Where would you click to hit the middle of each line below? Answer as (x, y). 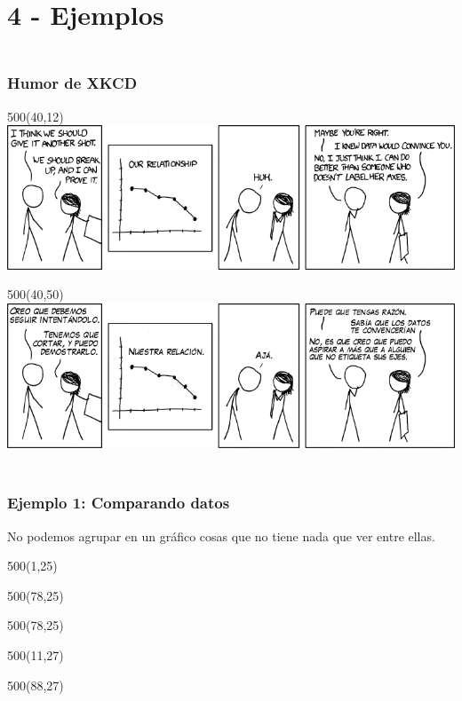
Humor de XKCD (72, 83)
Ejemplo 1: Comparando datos (119, 503)
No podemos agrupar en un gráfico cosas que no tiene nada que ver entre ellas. (221, 536)
